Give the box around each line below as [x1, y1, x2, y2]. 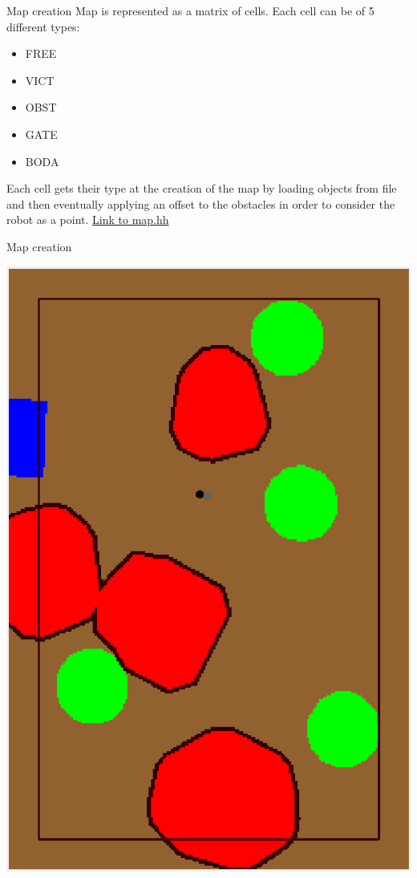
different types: [6, 18, 80, 35]
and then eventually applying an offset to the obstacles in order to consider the [6, 195, 395, 212]
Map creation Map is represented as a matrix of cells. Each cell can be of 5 [6, 2, 374, 18]
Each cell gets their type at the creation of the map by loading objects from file [6, 180, 397, 197]
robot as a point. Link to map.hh [6, 211, 169, 228]
